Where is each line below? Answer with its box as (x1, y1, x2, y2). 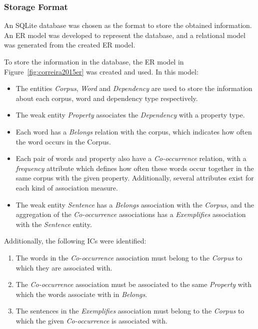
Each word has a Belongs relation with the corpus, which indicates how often (15, 126, 252, 136)
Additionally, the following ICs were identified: (4, 235, 146, 246)
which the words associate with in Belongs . (15, 288, 147, 299)
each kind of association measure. (15, 182, 118, 192)
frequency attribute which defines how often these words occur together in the (15, 162, 254, 173)
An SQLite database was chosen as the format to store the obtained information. (4, 20, 252, 30)
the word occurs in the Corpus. (15, 136, 111, 146)
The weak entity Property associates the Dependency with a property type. (15, 109, 245, 120)
